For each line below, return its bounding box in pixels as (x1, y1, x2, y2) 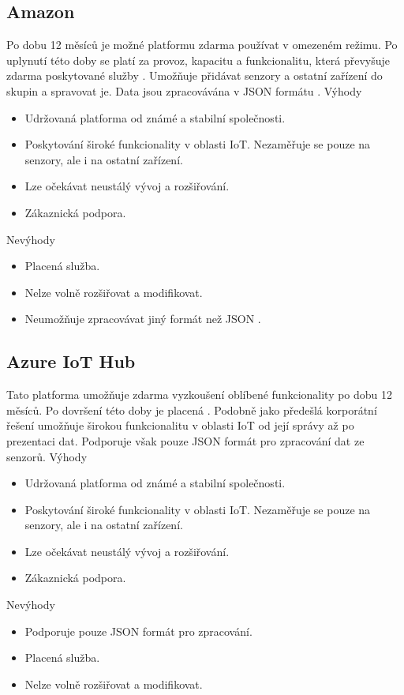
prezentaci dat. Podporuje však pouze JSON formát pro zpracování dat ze (6, 432, 365, 449)
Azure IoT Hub (6, 349, 136, 374)
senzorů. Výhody (6, 448, 88, 464)
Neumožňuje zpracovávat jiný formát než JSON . (24, 310, 261, 327)
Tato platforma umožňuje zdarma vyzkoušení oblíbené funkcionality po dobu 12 (6, 386, 393, 403)
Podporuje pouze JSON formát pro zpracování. (24, 622, 252, 639)
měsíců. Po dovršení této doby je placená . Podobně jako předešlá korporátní (6, 401, 377, 418)
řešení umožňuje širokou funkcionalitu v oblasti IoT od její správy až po (6, 417, 354, 434)
